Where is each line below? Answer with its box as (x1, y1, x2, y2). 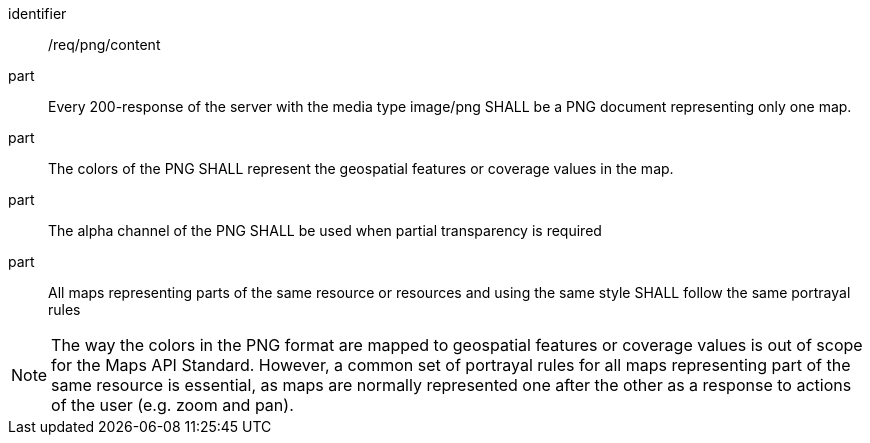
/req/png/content (48, 36, 161, 53)
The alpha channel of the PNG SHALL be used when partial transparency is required (48, 222, 602, 239)
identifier (8, 5, 67, 22)
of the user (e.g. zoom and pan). (51, 395, 294, 415)
